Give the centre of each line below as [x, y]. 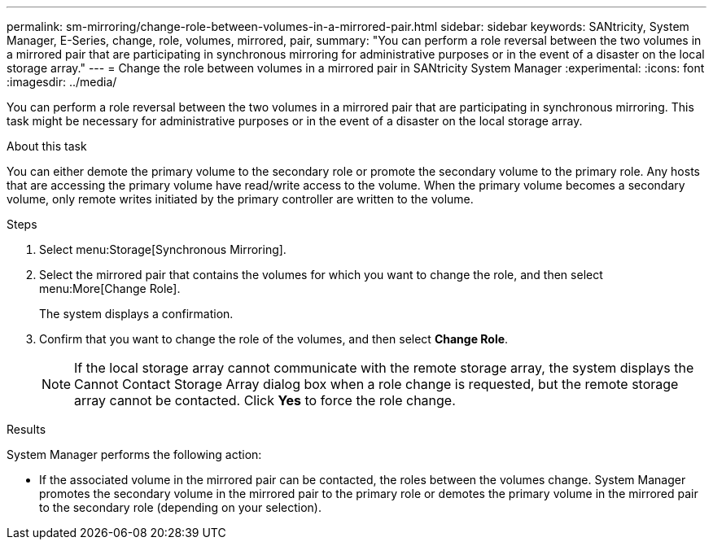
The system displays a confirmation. [136, 314]
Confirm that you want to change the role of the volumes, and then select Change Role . [274, 339]
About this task [47, 146]
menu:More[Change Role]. [110, 288]
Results [26, 429]
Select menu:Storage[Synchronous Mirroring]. [163, 249]
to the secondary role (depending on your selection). [181, 507]
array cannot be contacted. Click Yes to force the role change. [265, 400]
